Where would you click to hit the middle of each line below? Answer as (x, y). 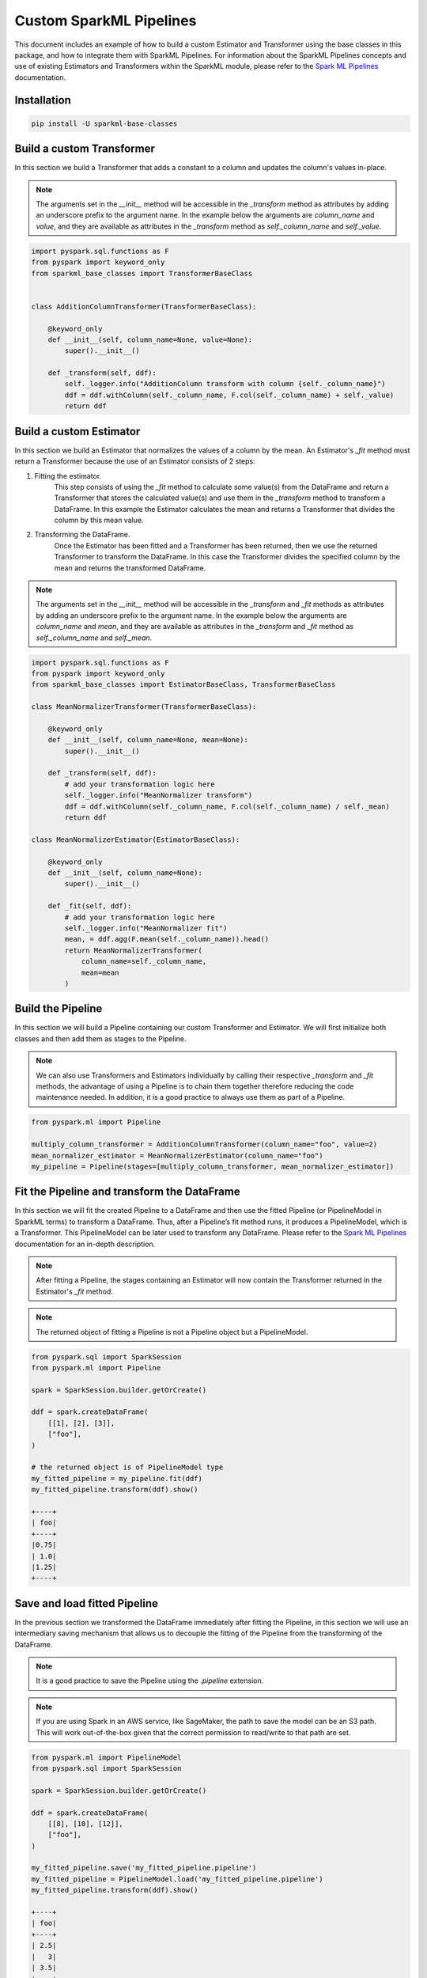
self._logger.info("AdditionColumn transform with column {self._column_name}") (225, 384)
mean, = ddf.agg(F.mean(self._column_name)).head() (167, 939)
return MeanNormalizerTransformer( (134, 950)
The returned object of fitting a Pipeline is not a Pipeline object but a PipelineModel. (172, 1332)
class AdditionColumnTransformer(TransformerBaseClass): (144, 306)
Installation (43, 100)
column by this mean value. (99, 520)
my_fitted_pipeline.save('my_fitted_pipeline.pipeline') (144, 1868)
